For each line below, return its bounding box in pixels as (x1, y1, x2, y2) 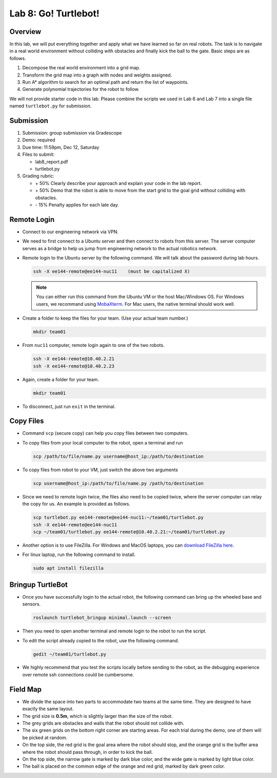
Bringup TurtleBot (9, 580, 68, 589)
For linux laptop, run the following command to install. (22, 551, 136, 558)
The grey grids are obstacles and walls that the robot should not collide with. (22, 720, 185, 726)
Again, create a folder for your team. (22, 376, 100, 382)
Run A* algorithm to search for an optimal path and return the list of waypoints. (22, 79, 189, 85)
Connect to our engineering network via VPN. (22, 229, 119, 235)
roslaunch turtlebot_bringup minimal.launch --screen (33, 615, 171, 621)
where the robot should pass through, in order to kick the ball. (22, 749, 153, 755)
